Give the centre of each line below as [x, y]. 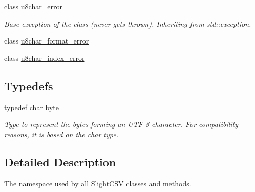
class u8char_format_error [47, 41]
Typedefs [29, 85]
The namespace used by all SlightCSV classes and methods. [98, 183]
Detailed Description [60, 162]
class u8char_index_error [45, 58]
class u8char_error [33, 6]
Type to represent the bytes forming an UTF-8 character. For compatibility [121, 124]
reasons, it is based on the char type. [61, 134]
